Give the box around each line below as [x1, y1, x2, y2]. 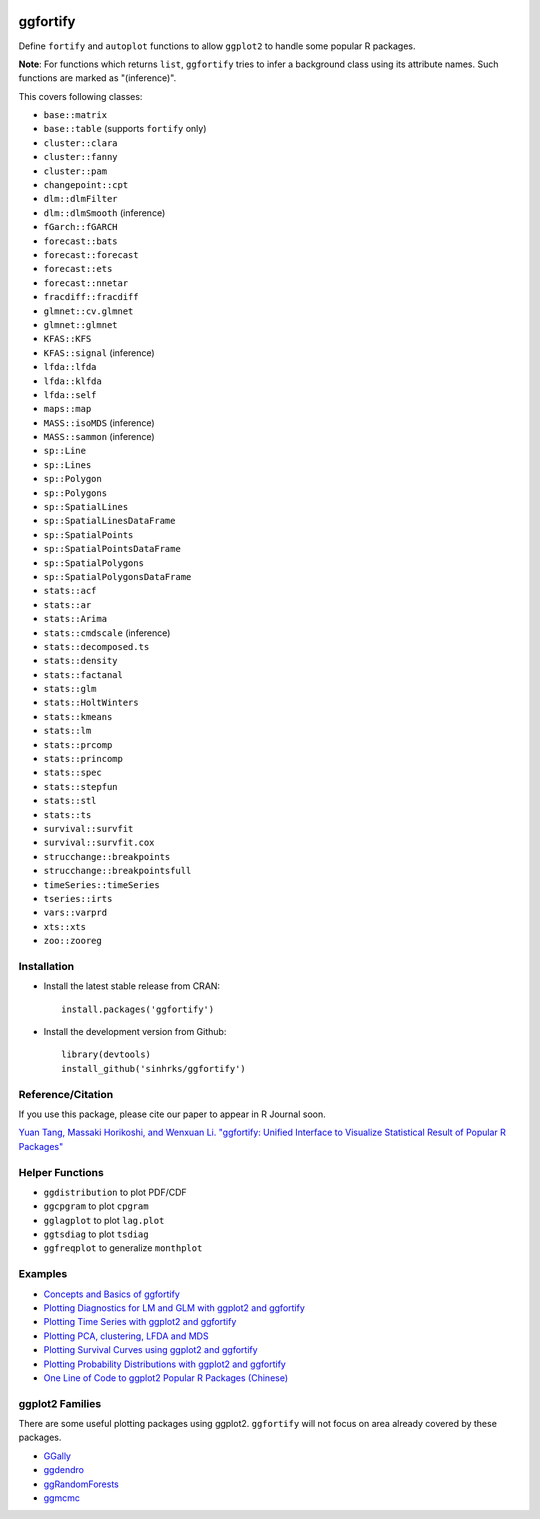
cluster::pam [43, 165, 108, 177]
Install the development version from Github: [43, 1026, 227, 1038]
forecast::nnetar [43, 277, 129, 289]
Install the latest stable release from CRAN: [43, 980, 220, 992]
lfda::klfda [43, 375, 102, 387]
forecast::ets [43, 263, 113, 275]
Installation [18, 959, 75, 973]
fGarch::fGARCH [43, 221, 119, 233]
